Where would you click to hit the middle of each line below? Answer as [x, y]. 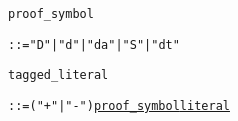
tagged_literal [58, 75]
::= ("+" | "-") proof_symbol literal [119, 105]
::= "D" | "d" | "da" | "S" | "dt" [94, 44]
